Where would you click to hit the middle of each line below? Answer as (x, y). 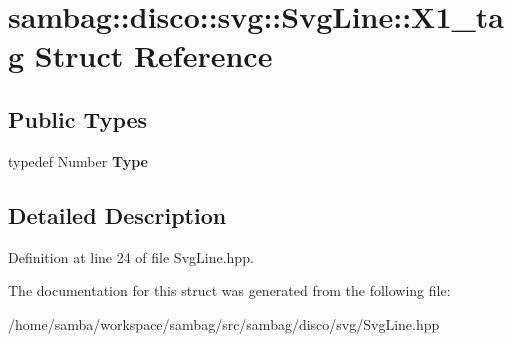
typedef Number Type (78, 160)
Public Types (78, 118)
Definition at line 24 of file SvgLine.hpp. (131, 256)
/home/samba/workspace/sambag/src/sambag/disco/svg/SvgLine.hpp (224, 323)
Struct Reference (153, 55)
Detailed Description (117, 214)
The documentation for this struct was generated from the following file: (229, 290)
